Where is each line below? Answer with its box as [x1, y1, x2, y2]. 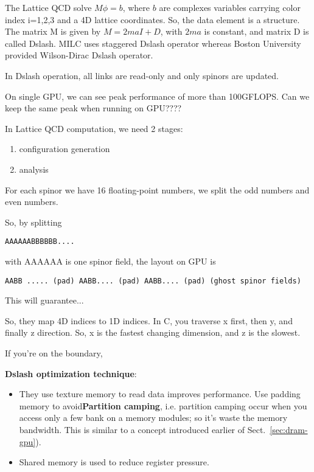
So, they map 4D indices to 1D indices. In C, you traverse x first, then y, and [5, 314, 293, 327]
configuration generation [19, 142, 110, 155]
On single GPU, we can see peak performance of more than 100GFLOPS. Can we [5, 89, 310, 102]
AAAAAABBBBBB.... [5, 237, 75, 246]
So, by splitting [5, 215, 62, 228]
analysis [19, 162, 49, 175]
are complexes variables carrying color [159, 1, 301, 13]
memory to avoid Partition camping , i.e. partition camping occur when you [19, 399, 307, 412]
